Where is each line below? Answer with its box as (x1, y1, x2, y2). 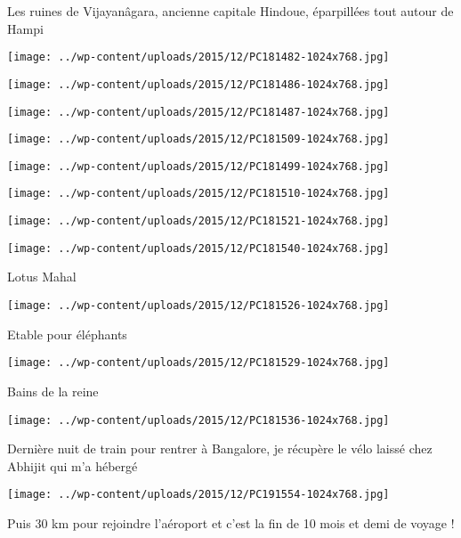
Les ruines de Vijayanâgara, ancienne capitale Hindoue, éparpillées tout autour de (7, 2, 454, 20)
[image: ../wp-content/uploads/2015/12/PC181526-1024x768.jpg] (7, 299, 390, 313)
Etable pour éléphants (7, 324, 127, 343)
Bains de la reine (7, 381, 99, 400)
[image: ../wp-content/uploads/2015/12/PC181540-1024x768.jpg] (7, 241, 390, 255)
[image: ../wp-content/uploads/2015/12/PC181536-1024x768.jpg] (7, 413, 390, 427)
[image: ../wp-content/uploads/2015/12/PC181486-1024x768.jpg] (7, 77, 390, 91)
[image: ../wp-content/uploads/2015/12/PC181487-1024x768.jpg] (7, 105, 390, 118)
